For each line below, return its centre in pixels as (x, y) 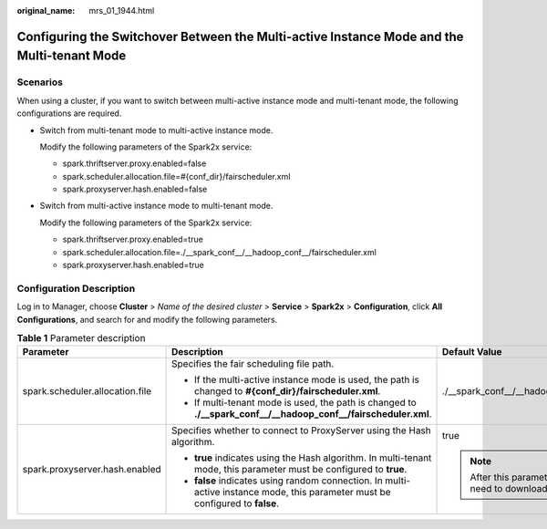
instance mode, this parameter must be (306, 493)
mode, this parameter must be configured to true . (300, 470)
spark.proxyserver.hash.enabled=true (133, 265)
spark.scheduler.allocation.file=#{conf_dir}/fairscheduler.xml (176, 176)
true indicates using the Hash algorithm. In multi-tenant (313, 458)
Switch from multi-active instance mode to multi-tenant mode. (156, 206)
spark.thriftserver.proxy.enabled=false (134, 163)
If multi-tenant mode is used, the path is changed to (305, 403)
